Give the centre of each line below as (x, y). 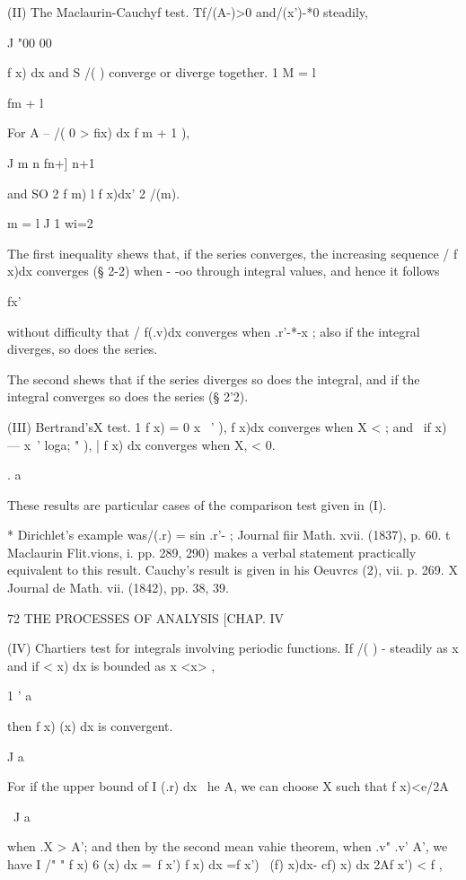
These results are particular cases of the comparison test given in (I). (197, 504)
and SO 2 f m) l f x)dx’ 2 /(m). (94, 193)
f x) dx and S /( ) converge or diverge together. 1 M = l (162, 72)
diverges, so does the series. (83, 349)
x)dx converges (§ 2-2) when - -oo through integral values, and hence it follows (224, 271)
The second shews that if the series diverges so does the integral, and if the (214, 378)
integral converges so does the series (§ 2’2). (128, 396)
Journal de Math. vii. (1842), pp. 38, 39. (118, 588)
